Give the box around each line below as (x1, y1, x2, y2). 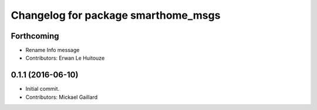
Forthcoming (11, 31, 59, 41)
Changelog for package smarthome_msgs (11, 9, 221, 22)
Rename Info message (25, 47, 80, 54)
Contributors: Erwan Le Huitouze (25, 54, 105, 61)
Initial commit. (25, 85, 60, 92)
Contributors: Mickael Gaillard (25, 94, 98, 101)
